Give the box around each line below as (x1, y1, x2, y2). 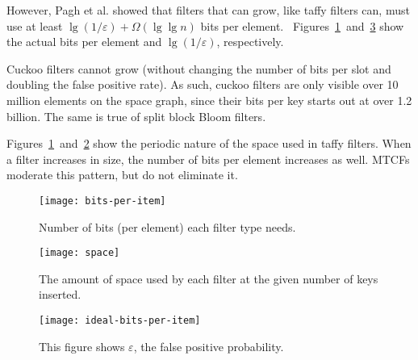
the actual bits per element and (6, 33, 162, 50)
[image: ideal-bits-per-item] (39, 315, 201, 327)
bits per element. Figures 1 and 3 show (200, 17, 404, 34)
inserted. (39, 286, 82, 303)
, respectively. (216, 33, 284, 50)
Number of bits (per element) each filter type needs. (39, 218, 296, 235)
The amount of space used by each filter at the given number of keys (39, 270, 378, 287)
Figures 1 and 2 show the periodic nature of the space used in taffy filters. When (6, 135, 412, 152)
